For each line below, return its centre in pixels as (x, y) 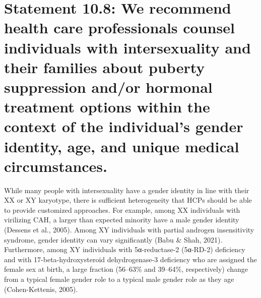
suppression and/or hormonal (108, 86)
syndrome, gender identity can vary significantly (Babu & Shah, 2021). (113, 239)
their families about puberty (105, 67)
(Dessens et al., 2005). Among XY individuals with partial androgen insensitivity (129, 229)
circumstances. (56, 166)
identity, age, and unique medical (122, 146)
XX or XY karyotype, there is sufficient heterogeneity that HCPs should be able (128, 200)
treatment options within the (107, 107)
